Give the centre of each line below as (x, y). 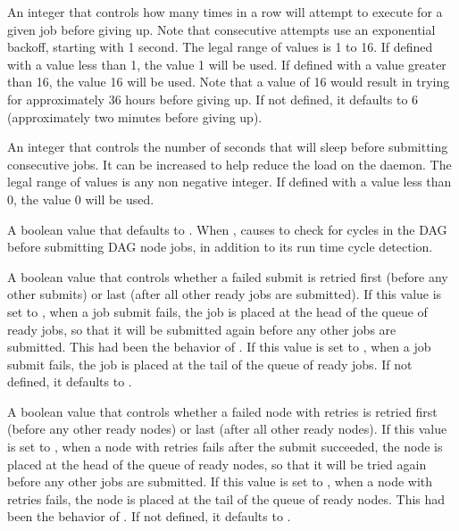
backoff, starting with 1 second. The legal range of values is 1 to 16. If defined (220, 47)
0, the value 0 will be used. (81, 199)
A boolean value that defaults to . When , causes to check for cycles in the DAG (227, 229)
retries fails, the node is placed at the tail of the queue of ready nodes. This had (226, 498)
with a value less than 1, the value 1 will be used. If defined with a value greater (227, 64)
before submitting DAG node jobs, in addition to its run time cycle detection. (220, 247)
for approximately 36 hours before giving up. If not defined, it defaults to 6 (213, 99)
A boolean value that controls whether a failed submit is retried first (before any (228, 276)
